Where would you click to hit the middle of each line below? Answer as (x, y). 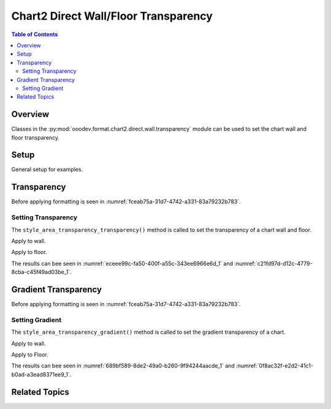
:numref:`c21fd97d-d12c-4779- (273, 263)
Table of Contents (35, 34)
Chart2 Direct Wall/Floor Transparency (112, 16)
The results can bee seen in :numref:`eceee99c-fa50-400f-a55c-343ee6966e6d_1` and (122, 263)
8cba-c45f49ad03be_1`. (41, 272)
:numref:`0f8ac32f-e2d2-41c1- (275, 366)
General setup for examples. (47, 170)
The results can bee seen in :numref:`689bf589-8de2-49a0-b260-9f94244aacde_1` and (123, 366)
